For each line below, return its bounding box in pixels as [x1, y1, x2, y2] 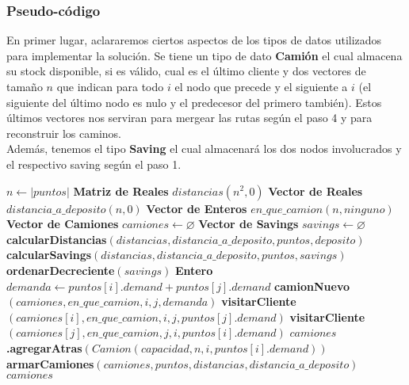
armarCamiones [6, 355, 94, 372]
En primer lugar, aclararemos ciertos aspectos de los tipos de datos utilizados [6, 32, 382, 48]
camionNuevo [274, 277, 350, 294]
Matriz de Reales [73, 182, 169, 199]
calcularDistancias [6, 231, 107, 247]
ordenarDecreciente [6, 261, 115, 278]
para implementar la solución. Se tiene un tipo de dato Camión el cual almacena [6, 47, 403, 63]
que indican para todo [56, 78, 164, 94]
